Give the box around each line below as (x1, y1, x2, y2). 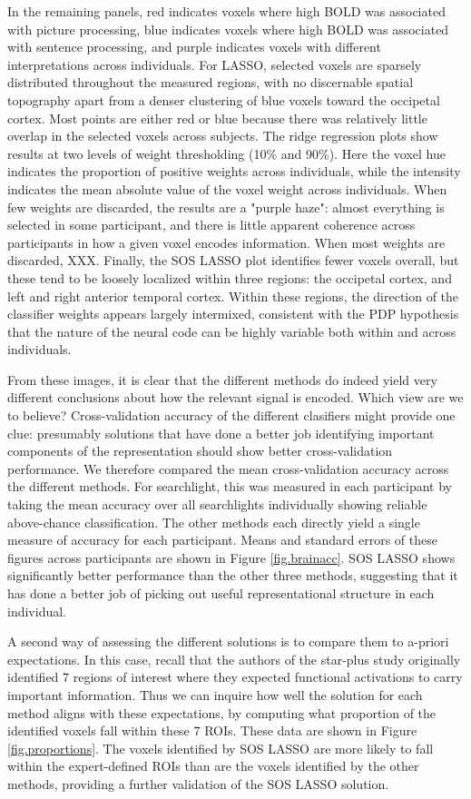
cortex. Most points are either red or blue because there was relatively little (7, 108, 427, 127)
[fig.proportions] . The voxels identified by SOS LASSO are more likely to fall (7, 738, 434, 757)
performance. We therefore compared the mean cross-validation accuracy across (7, 459, 449, 478)
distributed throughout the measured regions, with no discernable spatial (7, 73, 414, 92)
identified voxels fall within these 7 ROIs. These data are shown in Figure (7, 721, 417, 740)
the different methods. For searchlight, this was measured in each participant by (7, 477, 452, 496)
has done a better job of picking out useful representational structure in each (7, 584, 435, 602)
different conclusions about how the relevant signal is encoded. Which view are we (7, 388, 464, 407)
